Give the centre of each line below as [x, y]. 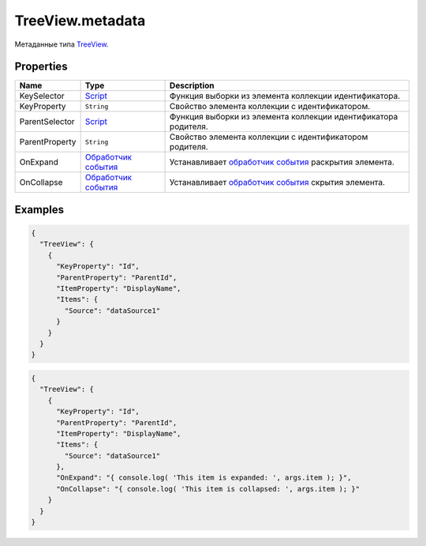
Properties [41, 67]
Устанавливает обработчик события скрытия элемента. [278, 183]
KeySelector [42, 96]
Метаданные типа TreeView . [62, 44]
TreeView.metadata [80, 21]
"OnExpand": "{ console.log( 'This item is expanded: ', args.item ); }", [204, 478]
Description [192, 85]
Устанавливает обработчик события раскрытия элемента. [282, 162]
